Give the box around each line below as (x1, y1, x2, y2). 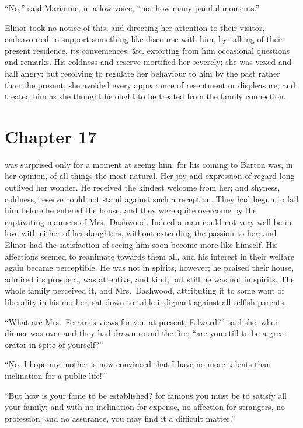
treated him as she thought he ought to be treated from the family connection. (5, 90, 286, 102)
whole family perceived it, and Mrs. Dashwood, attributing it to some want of (5, 284, 284, 296)
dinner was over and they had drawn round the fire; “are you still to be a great (5, 327, 288, 339)
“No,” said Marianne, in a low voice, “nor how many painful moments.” (5, 2, 260, 13)
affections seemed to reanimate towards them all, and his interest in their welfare (5, 250, 294, 262)
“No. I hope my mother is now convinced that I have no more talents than (5, 358, 271, 370)
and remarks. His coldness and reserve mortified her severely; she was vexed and (5, 56, 292, 68)
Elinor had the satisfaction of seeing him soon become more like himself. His (5, 239, 278, 251)
